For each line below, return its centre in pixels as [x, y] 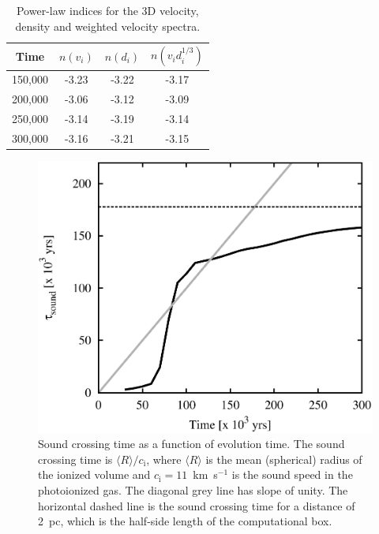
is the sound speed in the [292, 474]
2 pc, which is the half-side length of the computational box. [185, 521]
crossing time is [75, 459]
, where [164, 459]
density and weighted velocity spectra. [108, 26]
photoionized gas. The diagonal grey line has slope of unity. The [193, 490]
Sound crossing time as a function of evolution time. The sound [191, 444]
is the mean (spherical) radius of [284, 459]
